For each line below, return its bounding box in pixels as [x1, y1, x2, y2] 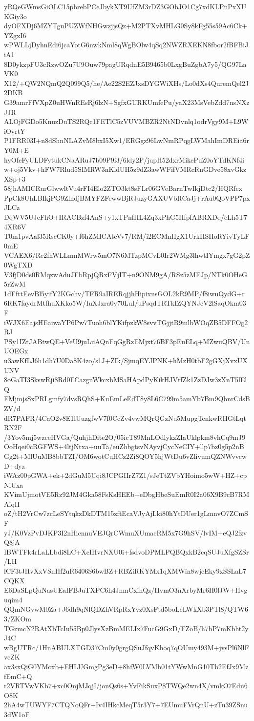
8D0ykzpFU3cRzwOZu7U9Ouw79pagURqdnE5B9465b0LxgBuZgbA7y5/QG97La [4, 59, 247, 69]
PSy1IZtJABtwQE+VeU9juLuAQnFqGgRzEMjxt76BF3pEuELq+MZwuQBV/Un [4, 336, 250, 346]
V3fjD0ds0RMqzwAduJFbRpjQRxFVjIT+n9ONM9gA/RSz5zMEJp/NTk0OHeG [4, 269, 248, 279]
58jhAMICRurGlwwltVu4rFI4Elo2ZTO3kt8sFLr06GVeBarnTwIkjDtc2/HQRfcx [4, 183, 243, 193]
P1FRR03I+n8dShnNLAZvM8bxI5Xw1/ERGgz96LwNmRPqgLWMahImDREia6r [4, 135, 249, 145]
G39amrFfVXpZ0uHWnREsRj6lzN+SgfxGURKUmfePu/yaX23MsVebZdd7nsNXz [4, 97, 250, 107]
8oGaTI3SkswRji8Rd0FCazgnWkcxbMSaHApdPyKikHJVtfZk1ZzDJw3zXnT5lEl [4, 374, 247, 385]
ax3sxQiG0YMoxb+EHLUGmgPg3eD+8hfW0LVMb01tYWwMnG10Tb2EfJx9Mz [4, 661, 249, 671]
